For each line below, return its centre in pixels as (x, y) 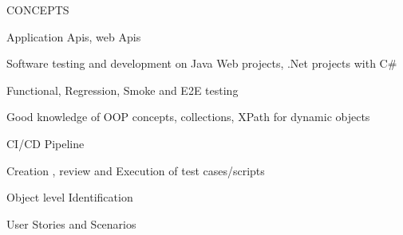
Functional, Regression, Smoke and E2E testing (122, 90)
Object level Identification (70, 197)
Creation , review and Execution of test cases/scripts (136, 170)
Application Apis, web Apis (74, 36)
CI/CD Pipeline (45, 143)
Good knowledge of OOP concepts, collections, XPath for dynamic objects (188, 117)
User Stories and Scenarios (71, 223)
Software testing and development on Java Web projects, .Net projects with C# (202, 63)
